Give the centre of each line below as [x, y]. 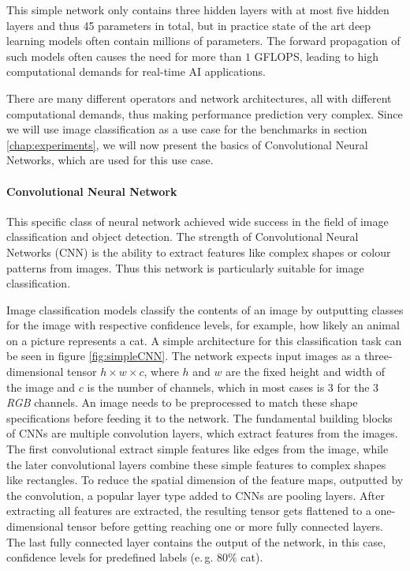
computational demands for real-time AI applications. [136, 71]
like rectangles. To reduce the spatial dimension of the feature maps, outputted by [205, 480]
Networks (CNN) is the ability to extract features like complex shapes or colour [199, 252]
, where [161, 372]
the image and [41, 387]
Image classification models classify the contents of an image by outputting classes [205, 309]
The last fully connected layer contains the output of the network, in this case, [196, 541]
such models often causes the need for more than [124, 56]
